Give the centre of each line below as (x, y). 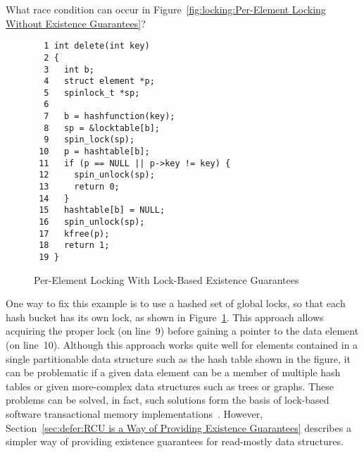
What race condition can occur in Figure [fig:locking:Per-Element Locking (166, 9)
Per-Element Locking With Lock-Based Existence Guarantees (167, 279)
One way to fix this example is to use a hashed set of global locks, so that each (176, 303)
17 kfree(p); (74, 234)
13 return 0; (79, 187)
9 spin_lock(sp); (89, 140)
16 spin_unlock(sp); (92, 222)
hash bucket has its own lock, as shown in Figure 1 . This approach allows (165, 317)
